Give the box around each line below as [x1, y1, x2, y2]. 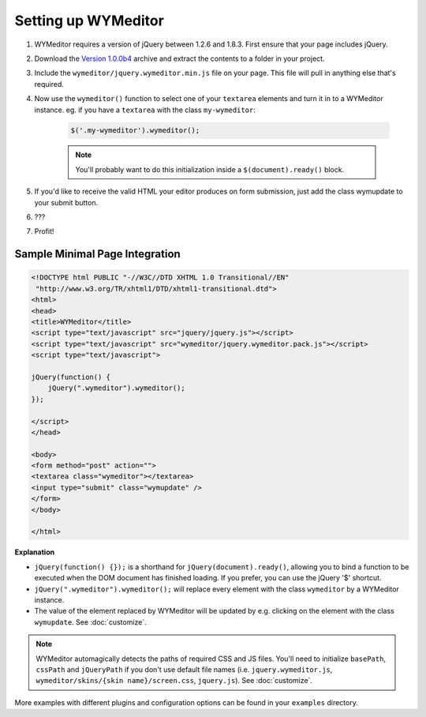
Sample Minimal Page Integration [14, 247, 181, 261]
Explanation [14, 547, 55, 557]
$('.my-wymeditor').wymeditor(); [70, 126, 200, 135]
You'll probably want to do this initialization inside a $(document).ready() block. [75, 164, 345, 174]
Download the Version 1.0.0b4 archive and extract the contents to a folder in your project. [34, 54, 325, 63]
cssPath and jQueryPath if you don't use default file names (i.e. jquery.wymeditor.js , [35, 664, 333, 674]
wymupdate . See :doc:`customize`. [34, 617, 148, 627]
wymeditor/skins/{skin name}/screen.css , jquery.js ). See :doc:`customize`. [35, 676, 313, 685]
